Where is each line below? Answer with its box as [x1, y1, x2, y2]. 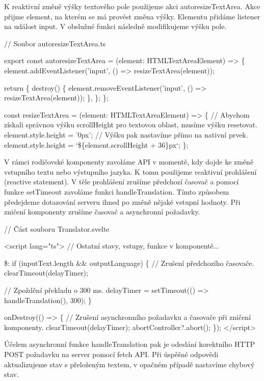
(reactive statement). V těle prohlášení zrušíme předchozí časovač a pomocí [4, 176, 239, 187]
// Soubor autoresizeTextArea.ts [4, 38, 106, 48]
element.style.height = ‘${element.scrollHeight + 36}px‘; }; [4, 139, 189, 150]
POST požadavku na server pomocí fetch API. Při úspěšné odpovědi [4, 349, 219, 360]
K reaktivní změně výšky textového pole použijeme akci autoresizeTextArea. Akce [4, 1, 260, 11]
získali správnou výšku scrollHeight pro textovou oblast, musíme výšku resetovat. [4, 119, 257, 130]
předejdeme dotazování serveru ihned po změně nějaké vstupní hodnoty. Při [4, 196, 241, 207]
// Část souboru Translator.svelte [4, 223, 110, 234]
